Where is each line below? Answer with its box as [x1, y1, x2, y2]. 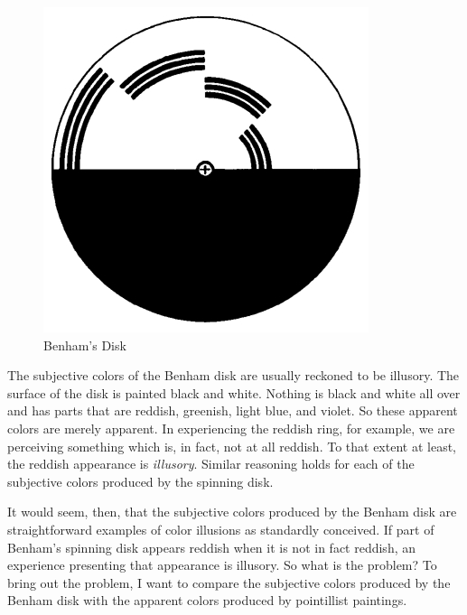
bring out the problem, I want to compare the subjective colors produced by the [7, 573, 451, 592]
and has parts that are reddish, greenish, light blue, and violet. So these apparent [7, 401, 458, 420]
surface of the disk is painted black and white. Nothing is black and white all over [7, 383, 461, 402]
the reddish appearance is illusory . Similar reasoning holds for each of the [7, 454, 415, 473]
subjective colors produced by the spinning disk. [7, 471, 274, 490]
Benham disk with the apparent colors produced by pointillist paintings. [7, 591, 407, 610]
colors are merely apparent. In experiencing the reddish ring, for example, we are [7, 418, 455, 437]
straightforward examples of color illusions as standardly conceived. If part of [7, 519, 434, 538]
